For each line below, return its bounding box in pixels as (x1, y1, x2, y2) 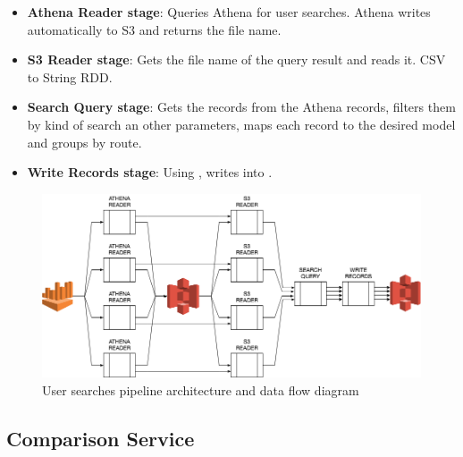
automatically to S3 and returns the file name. (27, 20, 282, 38)
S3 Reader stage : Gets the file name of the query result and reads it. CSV (27, 50, 446, 69)
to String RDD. (27, 67, 113, 86)
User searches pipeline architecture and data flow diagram (42, 380, 359, 399)
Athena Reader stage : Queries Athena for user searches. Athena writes (27, 3, 431, 21)
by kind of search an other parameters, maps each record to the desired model (27, 114, 456, 133)
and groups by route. (27, 132, 142, 151)
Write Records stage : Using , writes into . (27, 163, 273, 182)
